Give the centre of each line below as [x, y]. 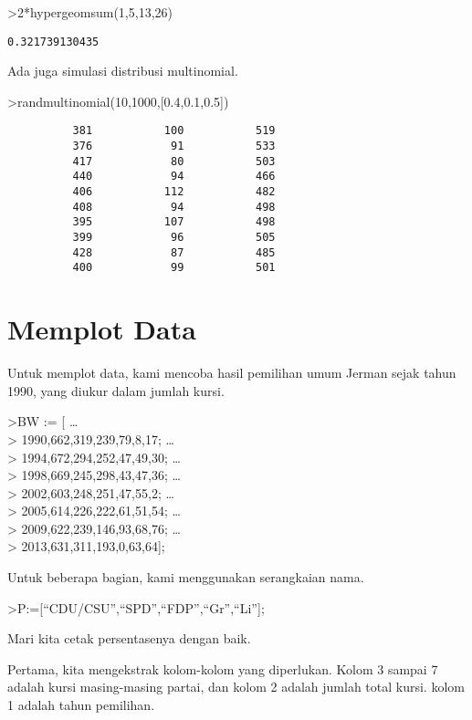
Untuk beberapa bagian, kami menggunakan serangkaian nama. [186, 577]
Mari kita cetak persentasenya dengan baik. [129, 638]
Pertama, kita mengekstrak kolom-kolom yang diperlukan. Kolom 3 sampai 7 [223, 668]
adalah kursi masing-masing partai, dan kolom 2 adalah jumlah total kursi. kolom [236, 687]
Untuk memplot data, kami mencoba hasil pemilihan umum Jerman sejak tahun [232, 373]
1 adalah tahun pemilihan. [81, 705]
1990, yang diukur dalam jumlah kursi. [116, 390]
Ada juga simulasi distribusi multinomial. [123, 71]
